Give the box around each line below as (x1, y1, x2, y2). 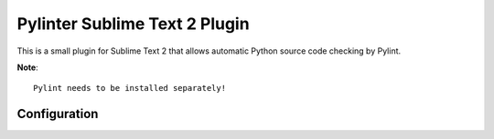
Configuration (16, 106, 99, 122)
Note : (16, 62, 38, 73)
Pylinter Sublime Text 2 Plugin (16, 14, 251, 34)
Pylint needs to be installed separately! (33, 83, 227, 94)
